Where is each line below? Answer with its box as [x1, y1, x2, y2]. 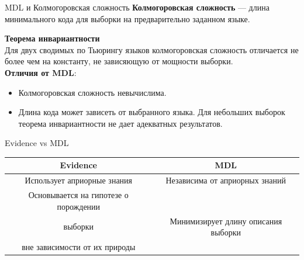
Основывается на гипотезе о [28, 189, 129, 201]
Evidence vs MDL [5, 137, 69, 149]
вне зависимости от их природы [22, 241, 136, 252]
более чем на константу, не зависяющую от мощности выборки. [5, 55, 233, 67]
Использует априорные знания [25, 174, 133, 186]
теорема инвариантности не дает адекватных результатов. [18, 117, 223, 129]
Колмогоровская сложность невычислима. [18, 86, 167, 98]
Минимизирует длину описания [170, 214, 282, 227]
